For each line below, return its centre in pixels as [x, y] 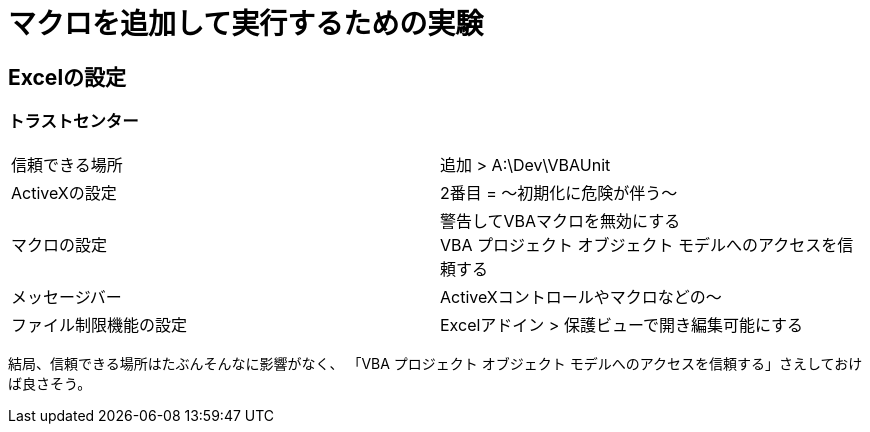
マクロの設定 [59, 244]
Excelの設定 [67, 77]
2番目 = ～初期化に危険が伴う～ [559, 192]
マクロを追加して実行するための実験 [246, 24]
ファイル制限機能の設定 [99, 324]
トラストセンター [73, 121]
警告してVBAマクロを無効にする [560, 220]
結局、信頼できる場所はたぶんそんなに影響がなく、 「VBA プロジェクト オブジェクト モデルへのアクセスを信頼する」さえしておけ [435, 363]
